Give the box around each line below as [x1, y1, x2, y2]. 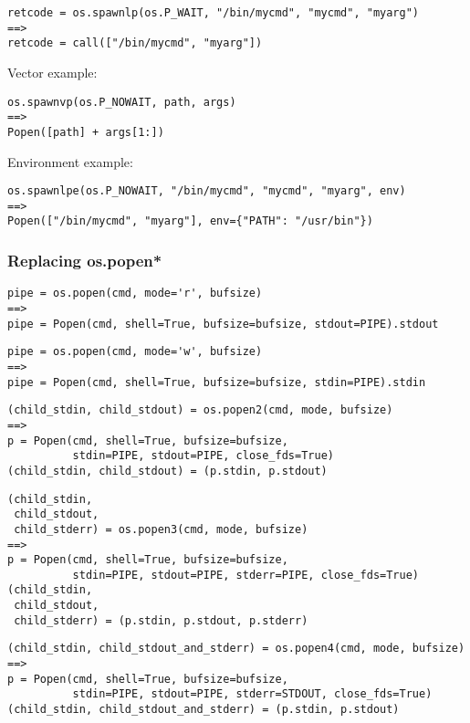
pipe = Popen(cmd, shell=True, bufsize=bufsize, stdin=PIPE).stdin [7, 375, 426, 389]
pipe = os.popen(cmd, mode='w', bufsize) [7, 345, 263, 359]
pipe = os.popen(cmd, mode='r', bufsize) [7, 287, 263, 300]
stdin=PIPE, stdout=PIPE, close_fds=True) [72, 449, 334, 463]
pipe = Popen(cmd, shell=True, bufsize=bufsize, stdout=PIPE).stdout [7, 317, 439, 330]
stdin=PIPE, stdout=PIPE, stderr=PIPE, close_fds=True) [72, 568, 420, 582]
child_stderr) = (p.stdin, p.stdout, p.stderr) [14, 613, 308, 627]
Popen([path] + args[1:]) [7, 125, 164, 139]
